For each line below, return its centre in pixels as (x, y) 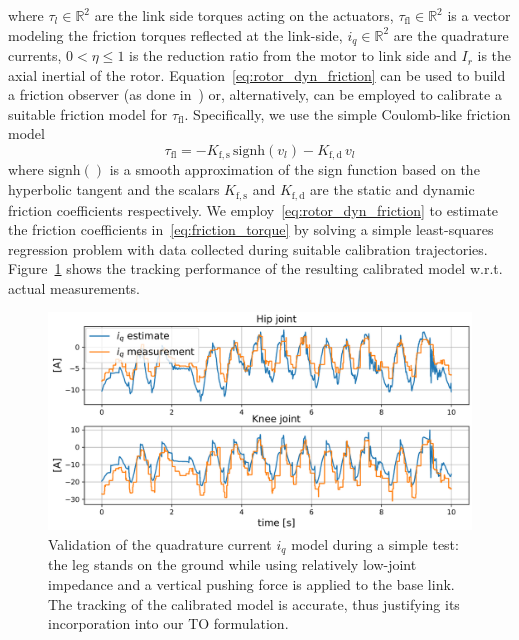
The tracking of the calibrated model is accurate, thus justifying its (254, 603)
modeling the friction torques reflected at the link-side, (175, 34)
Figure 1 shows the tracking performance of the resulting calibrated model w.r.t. (255, 268)
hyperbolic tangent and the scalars (114, 189)
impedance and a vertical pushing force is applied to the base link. (251, 583)
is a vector (479, 15)
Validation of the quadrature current (160, 543)
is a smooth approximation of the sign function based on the (294, 169)
